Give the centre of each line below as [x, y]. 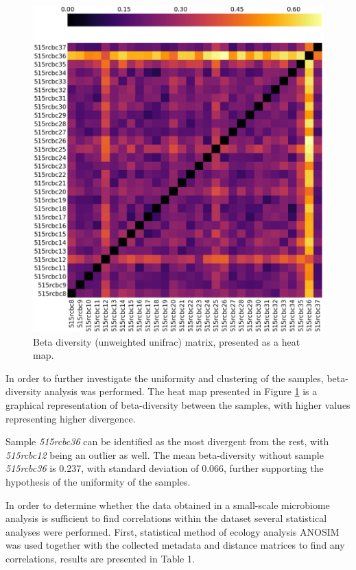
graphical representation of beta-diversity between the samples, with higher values [178, 405]
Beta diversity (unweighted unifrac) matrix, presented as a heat [167, 341]
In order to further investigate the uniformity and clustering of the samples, [165, 378]
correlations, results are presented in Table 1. [100, 558]
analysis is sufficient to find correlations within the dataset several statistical [166, 518]
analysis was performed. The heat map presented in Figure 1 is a [181, 391]
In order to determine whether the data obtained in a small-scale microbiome [168, 504]
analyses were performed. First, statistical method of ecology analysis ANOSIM [173, 531]
